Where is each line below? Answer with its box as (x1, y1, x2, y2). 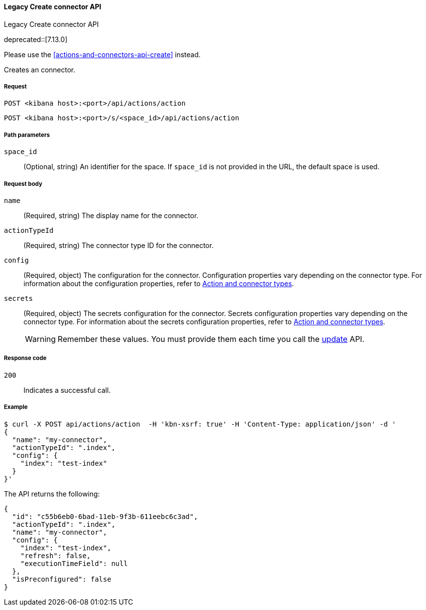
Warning (25, 334, 56, 344)
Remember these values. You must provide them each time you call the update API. (57, 334, 365, 344)
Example (4, 404, 28, 411)
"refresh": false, (20, 551, 91, 560)
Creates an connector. (4, 65, 75, 74)
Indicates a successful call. (24, 385, 111, 394)
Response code (4, 355, 47, 362)
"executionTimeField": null (20, 559, 128, 567)
